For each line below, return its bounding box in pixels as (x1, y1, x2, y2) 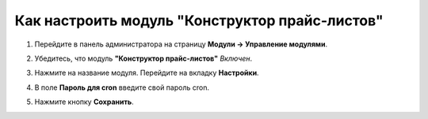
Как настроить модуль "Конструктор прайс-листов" (14, 12, 384, 29)
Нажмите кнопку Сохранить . (34, 97, 134, 106)
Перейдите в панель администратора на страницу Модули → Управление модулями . (34, 39, 328, 49)
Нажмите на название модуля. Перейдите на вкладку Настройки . (34, 68, 259, 78)
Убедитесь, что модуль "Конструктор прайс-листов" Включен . (34, 54, 253, 63)
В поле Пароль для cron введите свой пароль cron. (34, 83, 210, 92)
